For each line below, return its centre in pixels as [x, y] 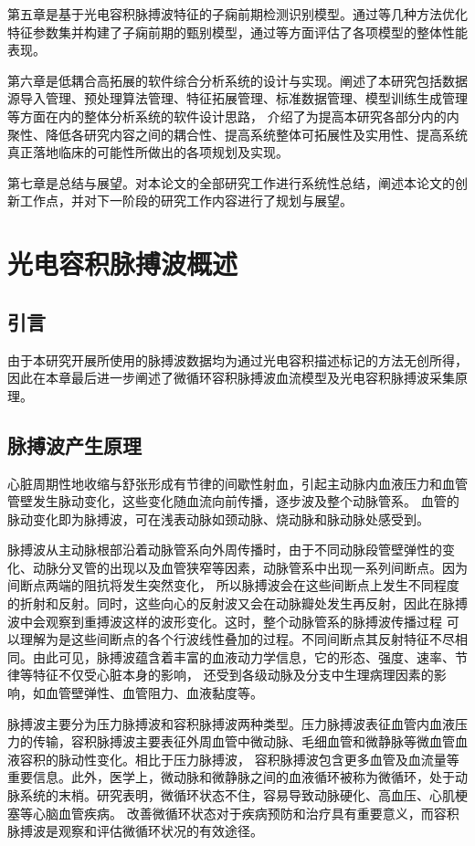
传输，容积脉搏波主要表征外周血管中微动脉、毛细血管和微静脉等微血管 [243, 741]
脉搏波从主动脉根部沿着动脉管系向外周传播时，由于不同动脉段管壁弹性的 [225, 550]
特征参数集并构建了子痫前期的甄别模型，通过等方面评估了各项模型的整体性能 [237, 32]
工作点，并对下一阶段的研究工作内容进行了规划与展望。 [186, 201]
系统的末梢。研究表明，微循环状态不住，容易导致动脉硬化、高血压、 [224, 795]
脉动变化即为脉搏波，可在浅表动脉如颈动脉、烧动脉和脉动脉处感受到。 [218, 518]
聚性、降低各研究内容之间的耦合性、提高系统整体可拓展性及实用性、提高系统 [237, 134]
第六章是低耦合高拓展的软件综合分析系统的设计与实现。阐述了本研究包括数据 [237, 80]
